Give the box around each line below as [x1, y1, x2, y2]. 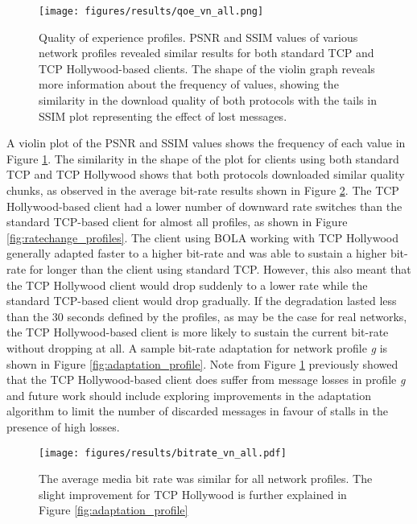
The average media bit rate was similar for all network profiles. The [39, 470, 373, 487]
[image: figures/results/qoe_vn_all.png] [39, 6, 264, 17]
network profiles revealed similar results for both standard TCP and [39, 44, 374, 61]
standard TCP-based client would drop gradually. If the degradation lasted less [6, 292, 397, 309]
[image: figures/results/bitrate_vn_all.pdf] [39, 447, 287, 459]
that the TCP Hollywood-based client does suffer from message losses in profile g [6, 371, 406, 388]
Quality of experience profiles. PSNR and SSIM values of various [39, 28, 358, 45]
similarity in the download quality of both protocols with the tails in [39, 92, 377, 109]
